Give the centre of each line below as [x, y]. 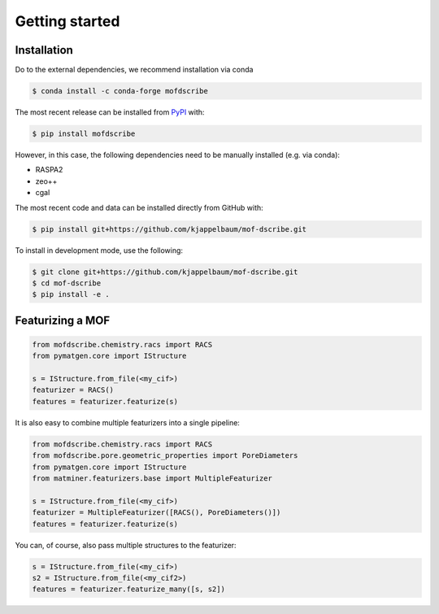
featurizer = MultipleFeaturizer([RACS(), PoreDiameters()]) [156, 513]
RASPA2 [49, 170]
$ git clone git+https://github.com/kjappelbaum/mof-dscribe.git [165, 272]
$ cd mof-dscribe [67, 283]
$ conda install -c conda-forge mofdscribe [120, 91]
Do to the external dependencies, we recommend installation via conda [134, 70]
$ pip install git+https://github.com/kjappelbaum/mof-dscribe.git [170, 229]
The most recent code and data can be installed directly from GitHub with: [139, 207]
